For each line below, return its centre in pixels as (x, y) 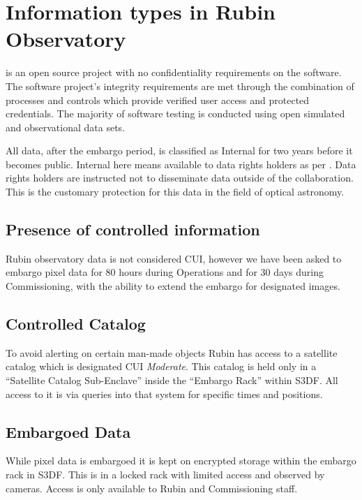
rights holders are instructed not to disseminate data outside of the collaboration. (180, 178)
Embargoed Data (68, 431)
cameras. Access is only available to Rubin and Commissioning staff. (152, 488)
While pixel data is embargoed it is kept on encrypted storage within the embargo (181, 461)
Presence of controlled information (133, 229)
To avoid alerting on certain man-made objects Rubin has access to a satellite (172, 352)
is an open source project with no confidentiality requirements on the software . (174, 72)
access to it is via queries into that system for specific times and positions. (164, 394)
